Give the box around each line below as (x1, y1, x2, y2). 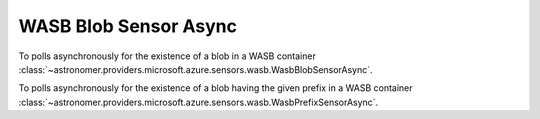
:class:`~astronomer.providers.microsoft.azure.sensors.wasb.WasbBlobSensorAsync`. (18, 63, 374, 75)
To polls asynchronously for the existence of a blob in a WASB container (18, 50, 317, 62)
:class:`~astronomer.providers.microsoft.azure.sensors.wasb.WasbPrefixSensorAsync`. (18, 96, 379, 108)
